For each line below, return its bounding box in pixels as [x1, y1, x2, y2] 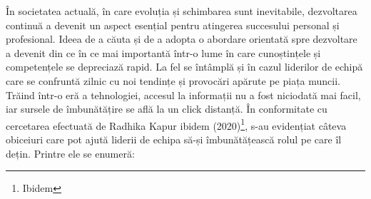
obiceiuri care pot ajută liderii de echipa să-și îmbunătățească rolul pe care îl [6, 132, 342, 146]
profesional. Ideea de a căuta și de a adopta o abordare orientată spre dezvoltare [6, 31, 357, 46]
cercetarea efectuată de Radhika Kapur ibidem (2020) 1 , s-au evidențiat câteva [6, 116, 347, 133]
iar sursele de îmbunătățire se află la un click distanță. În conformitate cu [6, 101, 327, 116]
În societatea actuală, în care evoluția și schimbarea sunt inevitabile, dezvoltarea [6, 4, 357, 18]
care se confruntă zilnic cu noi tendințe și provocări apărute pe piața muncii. [6, 73, 340, 88]
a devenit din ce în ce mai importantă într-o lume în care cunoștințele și [6, 45, 321, 60]
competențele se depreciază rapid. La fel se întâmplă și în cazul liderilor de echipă [6, 59, 363, 74]
